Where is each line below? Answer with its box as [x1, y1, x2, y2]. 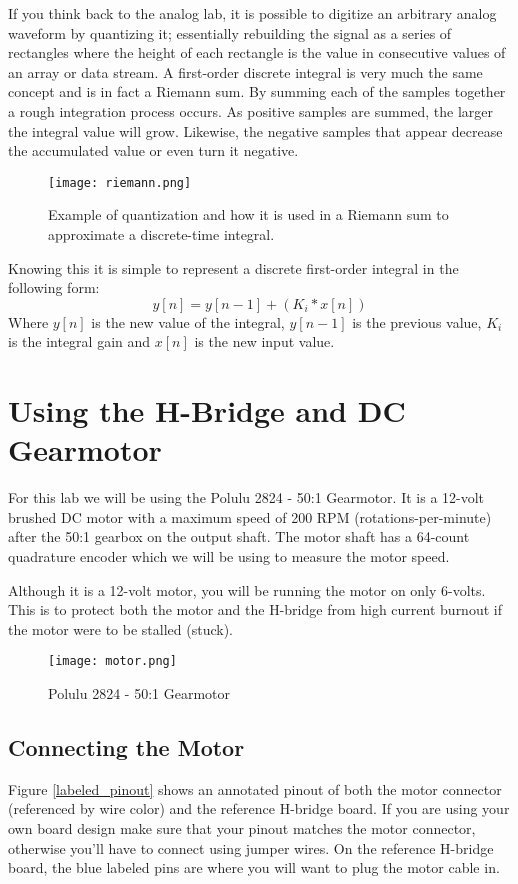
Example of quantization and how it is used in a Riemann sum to [48, 204, 449, 225]
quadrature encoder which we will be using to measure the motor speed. [8, 546, 450, 567]
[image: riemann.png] [48, 175, 192, 190]
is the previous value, [352, 311, 482, 332]
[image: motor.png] [48, 654, 177, 669]
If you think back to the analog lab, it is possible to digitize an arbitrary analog [8, 3, 497, 23]
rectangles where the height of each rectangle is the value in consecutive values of [8, 42, 506, 63]
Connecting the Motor [8, 732, 245, 763]
